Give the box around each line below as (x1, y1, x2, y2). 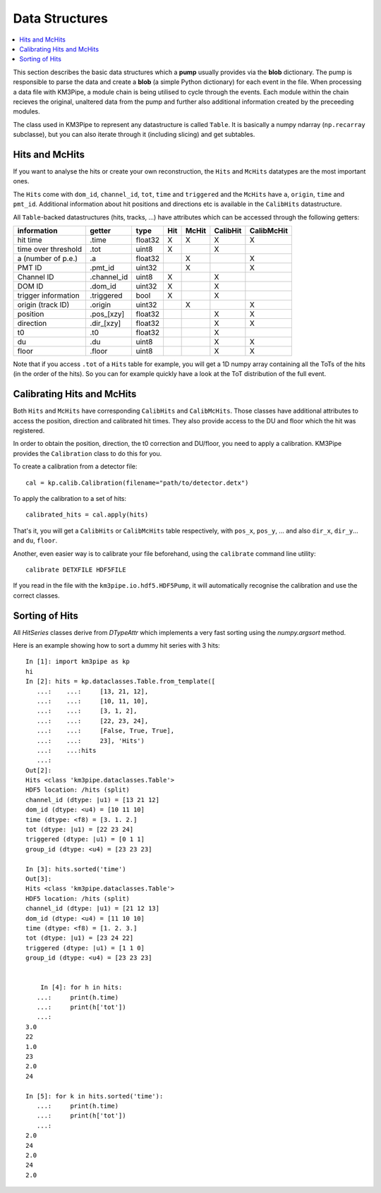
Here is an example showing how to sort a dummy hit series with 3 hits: (13, 641, 220, 649)
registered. (13, 427, 45, 435)
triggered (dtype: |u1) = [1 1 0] (25, 944, 145, 952)
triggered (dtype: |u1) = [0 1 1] (25, 835, 145, 843)
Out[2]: (25, 766, 52, 774)
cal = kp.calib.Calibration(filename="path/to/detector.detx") (25, 478, 249, 487)
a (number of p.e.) (17, 253, 78, 263)
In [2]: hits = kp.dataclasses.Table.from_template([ (25, 677, 215, 686)
